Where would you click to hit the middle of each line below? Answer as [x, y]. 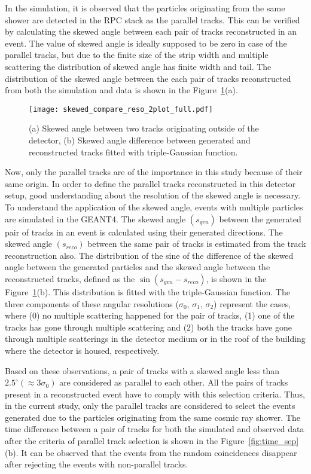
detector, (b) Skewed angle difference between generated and [140, 140]
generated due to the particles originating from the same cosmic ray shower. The [153, 417]
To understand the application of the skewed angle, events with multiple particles [154, 207]
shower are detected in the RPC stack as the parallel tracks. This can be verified [153, 19]
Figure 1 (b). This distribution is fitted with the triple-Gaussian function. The [147, 291]
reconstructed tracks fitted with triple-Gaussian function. [133, 152]
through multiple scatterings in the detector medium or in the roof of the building [155, 339]
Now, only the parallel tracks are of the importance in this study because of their [154, 172]
